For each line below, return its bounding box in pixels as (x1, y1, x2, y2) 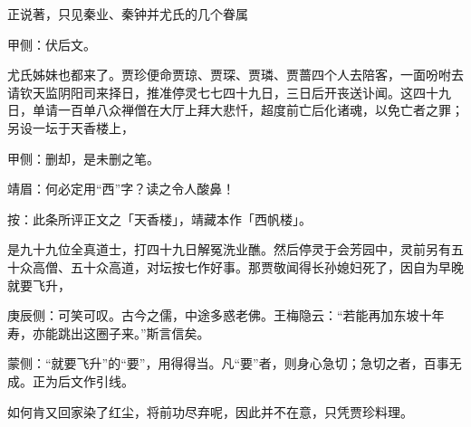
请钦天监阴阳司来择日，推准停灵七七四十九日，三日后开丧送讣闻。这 (7, 82, 413, 101)
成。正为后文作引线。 (7, 371, 134, 390)
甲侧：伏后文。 (7, 34, 96, 53)
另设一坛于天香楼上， (7, 118, 134, 137)
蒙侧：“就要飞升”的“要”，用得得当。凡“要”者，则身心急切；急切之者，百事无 (7, 354, 462, 373)
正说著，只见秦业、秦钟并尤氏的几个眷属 (7, 5, 248, 23)
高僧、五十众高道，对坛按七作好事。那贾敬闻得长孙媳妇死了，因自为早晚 (32, 257, 464, 276)
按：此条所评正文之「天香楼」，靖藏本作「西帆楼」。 (7, 209, 312, 228)
